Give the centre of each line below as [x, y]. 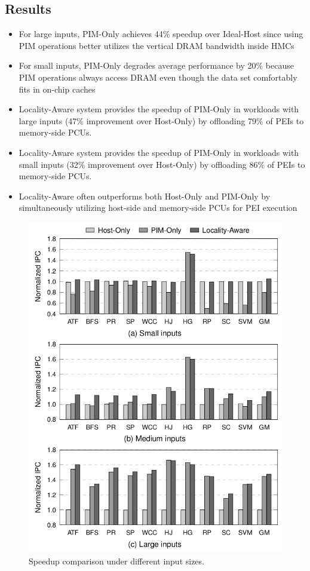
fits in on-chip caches [57, 89]
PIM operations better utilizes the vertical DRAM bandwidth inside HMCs [156, 45]
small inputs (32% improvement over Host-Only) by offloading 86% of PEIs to [162, 164]
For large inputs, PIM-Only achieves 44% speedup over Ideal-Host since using [161, 34]
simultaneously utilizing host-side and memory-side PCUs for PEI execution [158, 208]
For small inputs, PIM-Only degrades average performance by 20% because [156, 65]
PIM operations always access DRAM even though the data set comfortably [158, 77]
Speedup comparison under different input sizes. [116, 561]
